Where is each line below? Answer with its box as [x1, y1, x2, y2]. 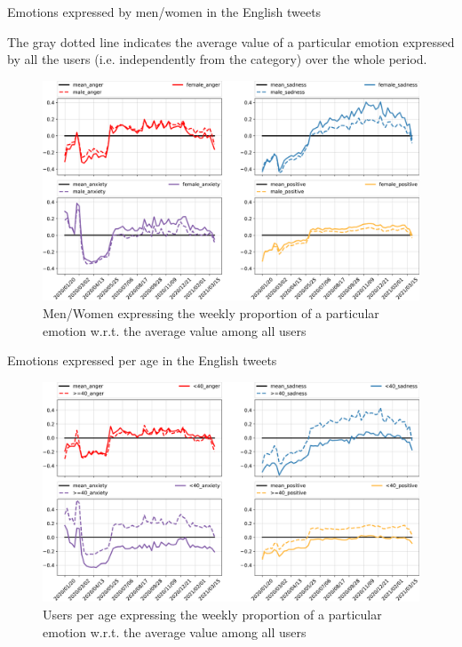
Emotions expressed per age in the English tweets [7, 351, 277, 370]
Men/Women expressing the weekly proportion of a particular [43, 303, 379, 322]
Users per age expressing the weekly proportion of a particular [43, 604, 382, 623]
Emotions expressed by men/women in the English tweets [7, 3, 322, 20]
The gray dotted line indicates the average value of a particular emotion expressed [7, 32, 455, 51]
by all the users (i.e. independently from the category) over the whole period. [7, 50, 427, 68]
